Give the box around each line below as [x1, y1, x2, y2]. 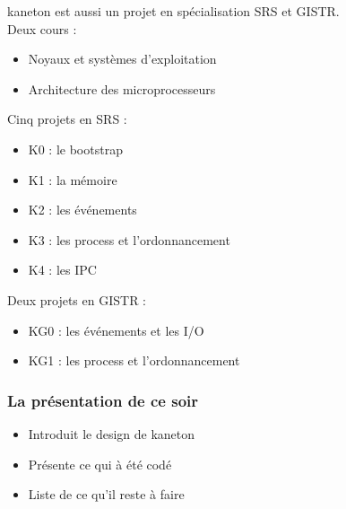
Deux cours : [7, 19, 77, 38]
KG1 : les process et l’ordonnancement [28, 351, 240, 370]
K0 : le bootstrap [28, 139, 123, 158]
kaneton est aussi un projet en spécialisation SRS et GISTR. [7, 2, 340, 20]
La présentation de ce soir [7, 389, 199, 411]
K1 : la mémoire [28, 170, 117, 189]
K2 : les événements [28, 200, 137, 219]
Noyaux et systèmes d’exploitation [28, 49, 217, 68]
